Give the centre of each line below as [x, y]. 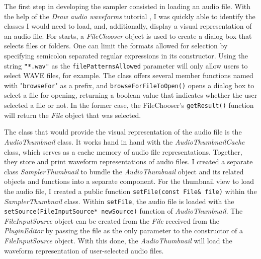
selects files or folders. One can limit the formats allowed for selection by [116, 46]
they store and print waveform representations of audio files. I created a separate [128, 161]
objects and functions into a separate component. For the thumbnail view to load [129, 181]
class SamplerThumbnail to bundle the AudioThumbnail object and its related [124, 171]
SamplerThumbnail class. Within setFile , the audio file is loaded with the [119, 201]
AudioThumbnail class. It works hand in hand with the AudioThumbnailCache [124, 141]
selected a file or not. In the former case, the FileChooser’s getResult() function [129, 105]
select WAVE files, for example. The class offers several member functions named [129, 75]
